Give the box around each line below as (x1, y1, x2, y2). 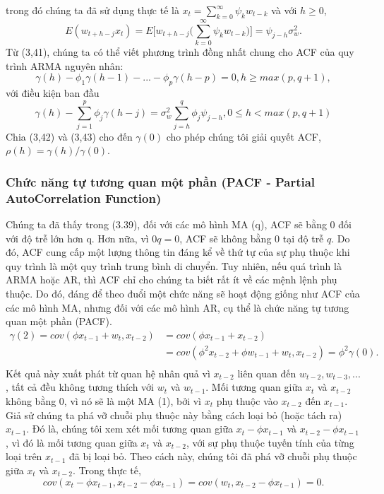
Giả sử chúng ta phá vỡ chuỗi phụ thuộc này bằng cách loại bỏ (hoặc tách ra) (6, 407, 342, 422)
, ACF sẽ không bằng (179, 230, 272, 245)
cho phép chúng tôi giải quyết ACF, (166, 129, 321, 143)
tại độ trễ (282, 230, 324, 245)
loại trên (6, 449, 42, 464)
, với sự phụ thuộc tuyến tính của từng (186, 435, 354, 449)
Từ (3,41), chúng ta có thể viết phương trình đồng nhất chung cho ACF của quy (6, 44, 354, 59)
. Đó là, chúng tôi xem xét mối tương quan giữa (26, 421, 233, 436)
